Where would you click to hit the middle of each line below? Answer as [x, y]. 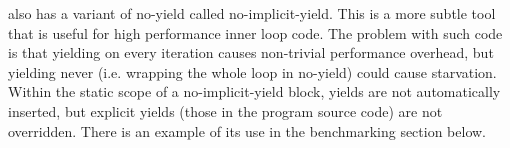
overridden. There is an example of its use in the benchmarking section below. [247, 130]
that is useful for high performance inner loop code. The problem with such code [255, 32]
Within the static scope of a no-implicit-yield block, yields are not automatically [254, 91]
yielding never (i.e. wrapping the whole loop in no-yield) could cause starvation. [252, 71]
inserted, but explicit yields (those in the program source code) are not [225, 110]
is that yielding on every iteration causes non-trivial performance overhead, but [251, 52]
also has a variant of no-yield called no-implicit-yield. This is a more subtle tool [252, 13]
